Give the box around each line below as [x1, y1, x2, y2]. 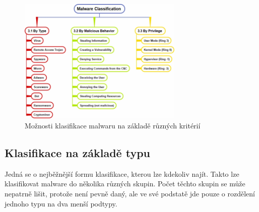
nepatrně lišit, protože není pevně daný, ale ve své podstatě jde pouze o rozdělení [5, 188, 255, 198]
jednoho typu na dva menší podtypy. [5, 198, 117, 208]
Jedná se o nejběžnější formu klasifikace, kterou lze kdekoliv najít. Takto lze [5, 168, 239, 179]
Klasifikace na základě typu [5, 145, 151, 160]
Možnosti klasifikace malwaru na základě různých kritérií [25, 120, 201, 130]
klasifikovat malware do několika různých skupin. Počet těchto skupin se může [5, 178, 245, 189]
